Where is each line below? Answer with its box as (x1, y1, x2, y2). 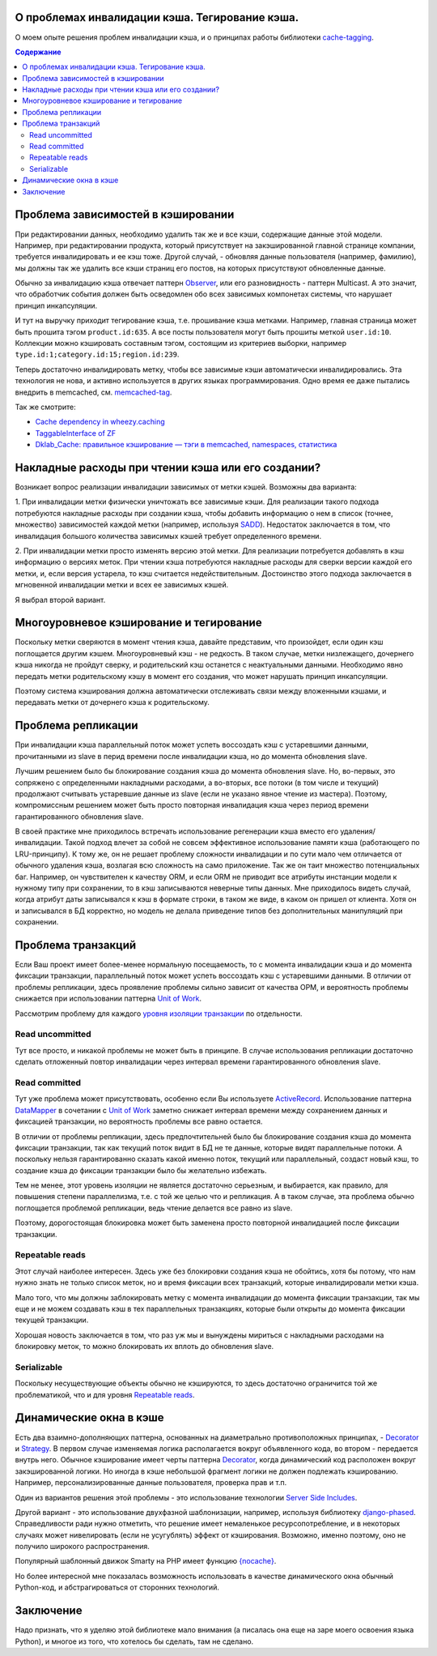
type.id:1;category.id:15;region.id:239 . (15, 349, 180, 360)
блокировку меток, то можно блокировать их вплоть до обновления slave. (15, 1342, 274, 1351)
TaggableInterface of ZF (35, 428, 117, 437)
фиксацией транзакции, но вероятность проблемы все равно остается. (15, 1116, 263, 1126)
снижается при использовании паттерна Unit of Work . (15, 993, 202, 1004)
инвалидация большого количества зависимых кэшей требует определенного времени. (15, 531, 322, 540)
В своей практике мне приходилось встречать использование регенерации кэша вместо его (15, 826, 339, 836)
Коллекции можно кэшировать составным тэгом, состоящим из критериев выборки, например (15, 339, 347, 348)
